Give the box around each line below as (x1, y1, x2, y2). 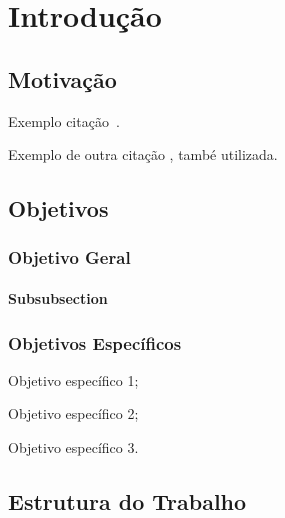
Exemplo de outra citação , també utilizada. (8, 144, 278, 165)
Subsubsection (8, 287, 108, 308)
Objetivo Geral (8, 245, 131, 270)
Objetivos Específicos (8, 330, 182, 355)
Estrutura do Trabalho (8, 485, 247, 516)
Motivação (8, 63, 117, 94)
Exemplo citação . (8, 110, 120, 131)
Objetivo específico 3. (8, 436, 139, 457)
